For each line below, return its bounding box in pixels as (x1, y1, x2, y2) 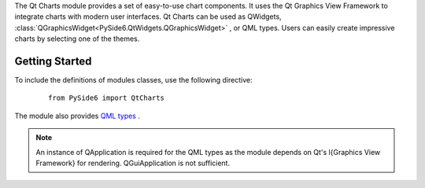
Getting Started (14, 54, 92, 68)
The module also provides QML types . (14, 111, 141, 120)
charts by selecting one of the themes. (14, 34, 140, 43)
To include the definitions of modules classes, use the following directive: (14, 76, 253, 85)
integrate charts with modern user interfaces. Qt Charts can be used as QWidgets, (14, 12, 283, 21)
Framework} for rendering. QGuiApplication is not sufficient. (35, 158, 231, 168)
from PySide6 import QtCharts (48, 94, 165, 102)
